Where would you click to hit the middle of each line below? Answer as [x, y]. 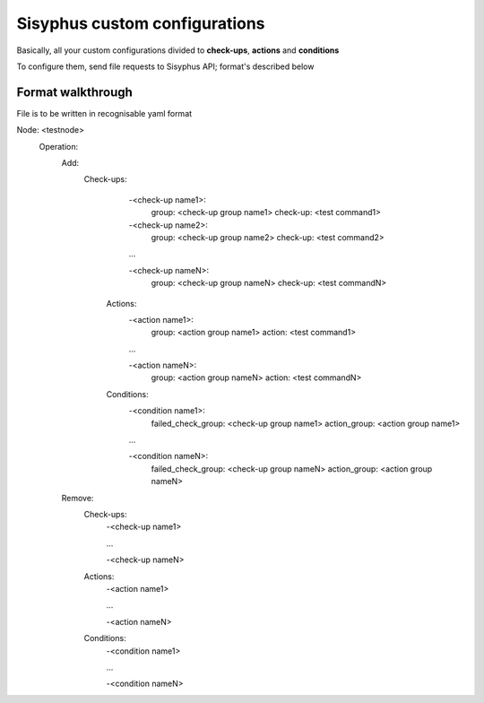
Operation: [59, 146]
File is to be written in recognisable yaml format [104, 113]
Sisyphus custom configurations [141, 23]
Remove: [78, 498]
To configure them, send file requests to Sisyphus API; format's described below [165, 66]
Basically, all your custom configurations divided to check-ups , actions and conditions [178, 50]
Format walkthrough [75, 92]
